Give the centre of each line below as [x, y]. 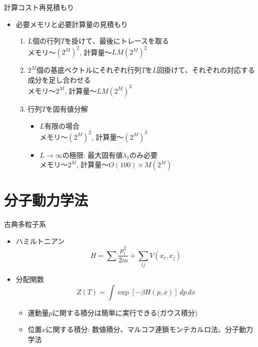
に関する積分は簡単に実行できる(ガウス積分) [125, 312]
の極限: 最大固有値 [92, 154]
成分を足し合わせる [59, 79]
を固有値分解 [67, 108]
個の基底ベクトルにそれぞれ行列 [89, 70]
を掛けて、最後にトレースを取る [117, 41]
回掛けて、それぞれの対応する [206, 70]
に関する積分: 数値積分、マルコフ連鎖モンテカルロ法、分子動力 [149, 329]
